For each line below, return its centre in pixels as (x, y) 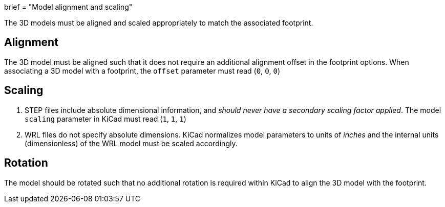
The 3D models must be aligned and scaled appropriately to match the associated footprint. (159, 23)
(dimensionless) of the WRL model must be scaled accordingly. (131, 143)
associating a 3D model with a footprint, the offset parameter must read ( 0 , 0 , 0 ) (142, 71)
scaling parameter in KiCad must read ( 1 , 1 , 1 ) (105, 119)
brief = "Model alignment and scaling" (68, 7)
